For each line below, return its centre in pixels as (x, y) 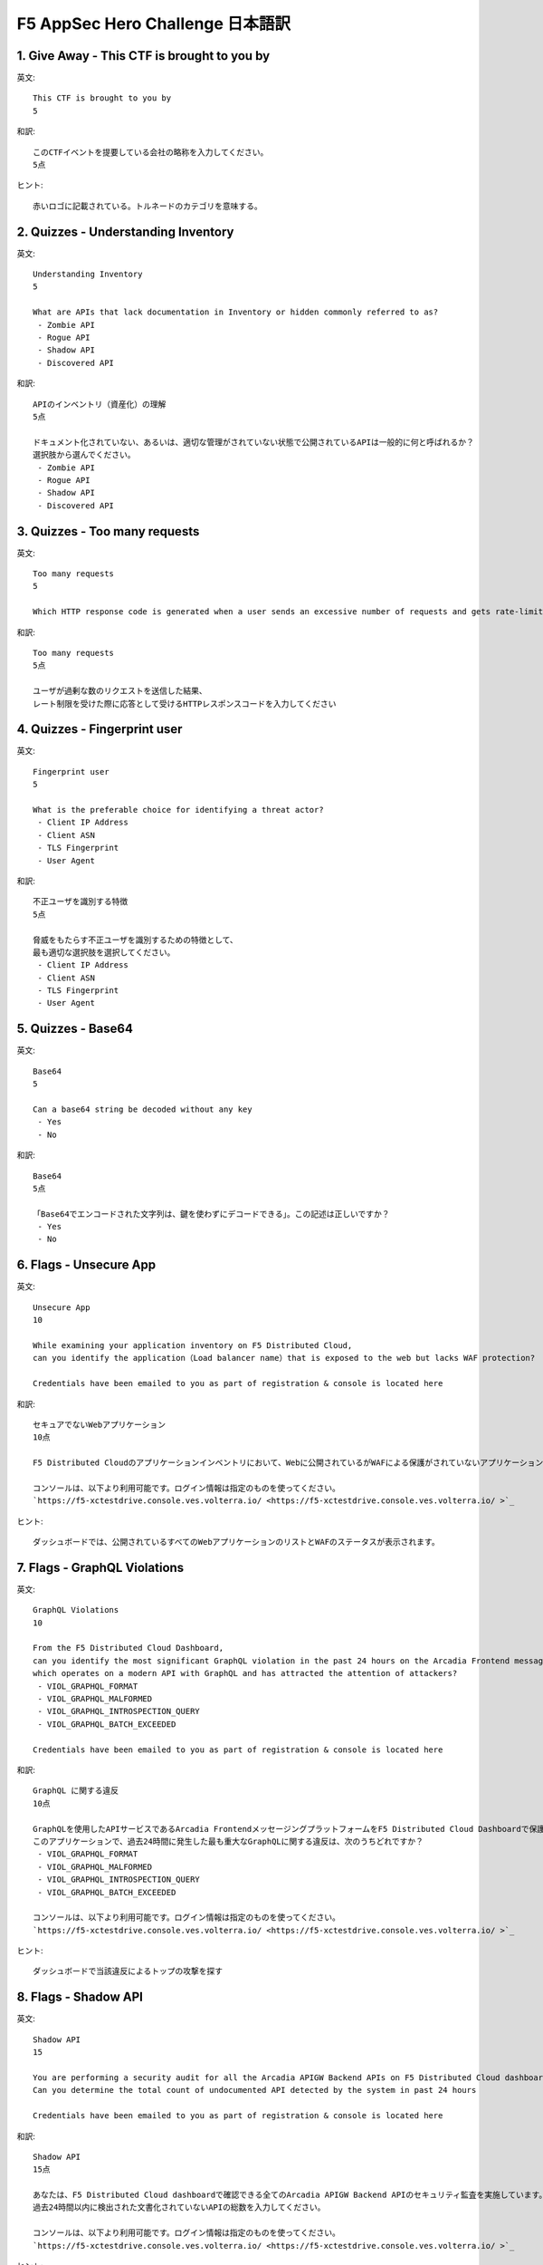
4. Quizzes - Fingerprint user (100, 729)
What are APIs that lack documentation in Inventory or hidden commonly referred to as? (236, 312)
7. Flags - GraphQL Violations (100, 1567)
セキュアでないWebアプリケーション (100, 1424)
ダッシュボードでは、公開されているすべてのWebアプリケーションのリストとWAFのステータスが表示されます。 (236, 1542)
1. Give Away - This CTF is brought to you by (143, 56)
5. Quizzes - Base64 (75, 1029)
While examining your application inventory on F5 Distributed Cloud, (193, 1345)
